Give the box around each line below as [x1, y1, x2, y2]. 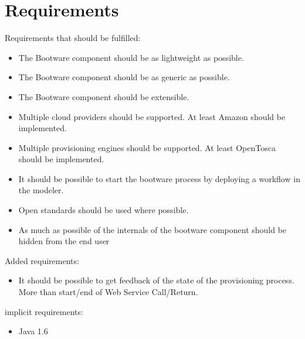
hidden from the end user [18, 235, 110, 247]
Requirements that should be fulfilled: [5, 32, 141, 44]
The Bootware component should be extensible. [18, 90, 189, 102]
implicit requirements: [5, 305, 83, 317]
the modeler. [18, 184, 64, 196]
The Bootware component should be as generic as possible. [18, 71, 230, 83]
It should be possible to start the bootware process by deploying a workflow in [18, 172, 300, 184]
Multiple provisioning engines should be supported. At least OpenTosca [18, 141, 276, 153]
